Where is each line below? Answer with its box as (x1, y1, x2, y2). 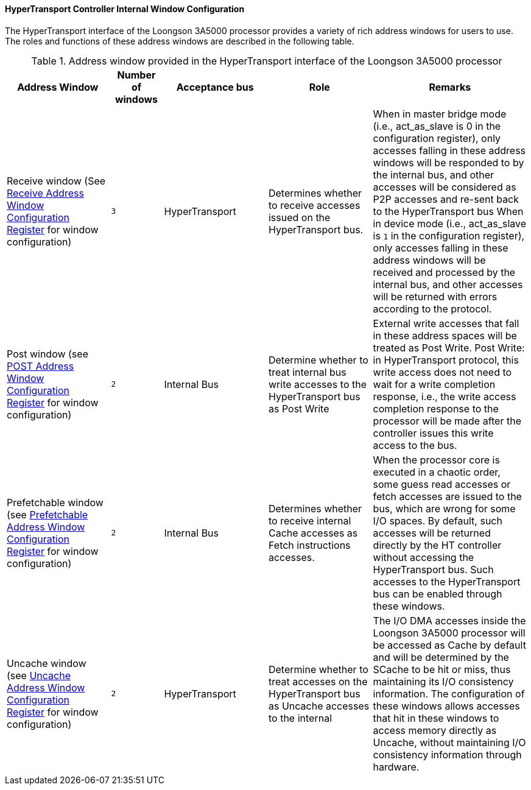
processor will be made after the (373, 414, 521, 427)
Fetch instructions (268, 538, 351, 551)
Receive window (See (7, 174, 106, 187)
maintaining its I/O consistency (373, 675, 514, 688)
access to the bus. (373, 439, 457, 451)
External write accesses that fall (373, 317, 519, 330)
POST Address (7, 359, 74, 372)
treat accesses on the (268, 675, 368, 688)
